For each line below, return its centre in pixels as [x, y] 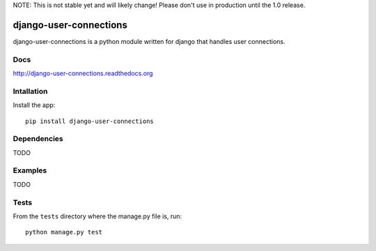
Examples [30, 170]
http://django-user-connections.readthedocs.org [83, 74]
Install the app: [34, 105]
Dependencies [38, 139]
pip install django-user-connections [90, 121]
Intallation [30, 91]
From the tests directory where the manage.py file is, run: [97, 216]
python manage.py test [64, 232]
